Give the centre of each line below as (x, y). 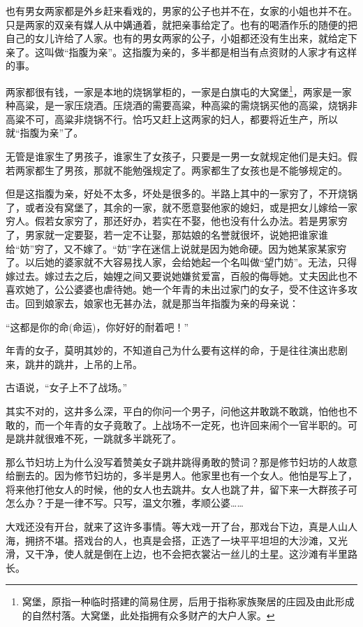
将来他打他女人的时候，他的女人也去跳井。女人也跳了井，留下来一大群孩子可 (181, 489)
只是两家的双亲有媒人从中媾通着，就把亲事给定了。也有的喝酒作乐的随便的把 (181, 24)
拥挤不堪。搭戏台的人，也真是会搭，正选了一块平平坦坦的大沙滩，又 (181, 540)
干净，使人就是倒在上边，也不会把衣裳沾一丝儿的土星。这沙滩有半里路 (196, 554)
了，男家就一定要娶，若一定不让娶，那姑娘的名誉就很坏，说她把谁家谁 (167, 234)
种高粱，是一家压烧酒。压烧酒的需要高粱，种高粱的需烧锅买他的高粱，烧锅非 (181, 105)
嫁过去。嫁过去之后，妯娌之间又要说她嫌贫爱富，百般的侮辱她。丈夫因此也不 (181, 275)
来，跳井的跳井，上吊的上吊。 (74, 364)
